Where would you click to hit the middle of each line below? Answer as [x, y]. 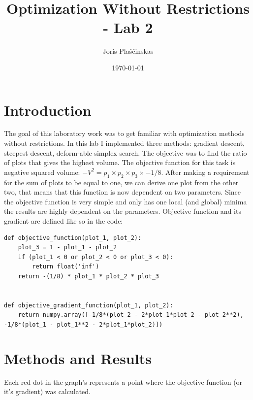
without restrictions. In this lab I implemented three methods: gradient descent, [124, 143]
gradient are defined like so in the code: [63, 220]
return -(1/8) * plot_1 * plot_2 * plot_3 [88, 276]
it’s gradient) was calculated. [47, 391]
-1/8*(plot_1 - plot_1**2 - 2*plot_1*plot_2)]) [83, 324]
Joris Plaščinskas [128, 51]
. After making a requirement [205, 172]
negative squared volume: [42, 172]
